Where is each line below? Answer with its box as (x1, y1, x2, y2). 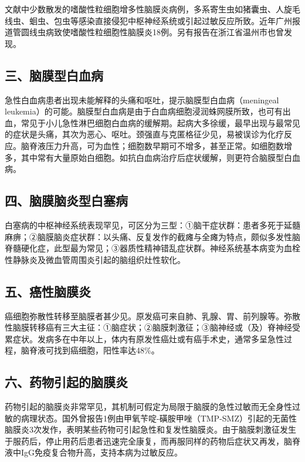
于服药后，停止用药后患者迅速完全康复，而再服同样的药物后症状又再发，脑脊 (5, 434, 300, 447)
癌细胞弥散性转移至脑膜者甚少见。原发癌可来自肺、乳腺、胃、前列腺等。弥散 (5, 309, 300, 322)
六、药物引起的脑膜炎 (5, 373, 128, 391)
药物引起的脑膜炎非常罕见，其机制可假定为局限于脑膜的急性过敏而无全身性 (5, 400, 292, 413)
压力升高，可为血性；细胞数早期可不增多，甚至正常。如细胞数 (45, 139, 284, 151)
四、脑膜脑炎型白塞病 (5, 191, 128, 210)
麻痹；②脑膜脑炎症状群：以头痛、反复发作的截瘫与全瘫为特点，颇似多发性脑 (5, 230, 300, 242)
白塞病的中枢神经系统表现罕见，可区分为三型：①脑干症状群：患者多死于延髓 (5, 218, 300, 231)
